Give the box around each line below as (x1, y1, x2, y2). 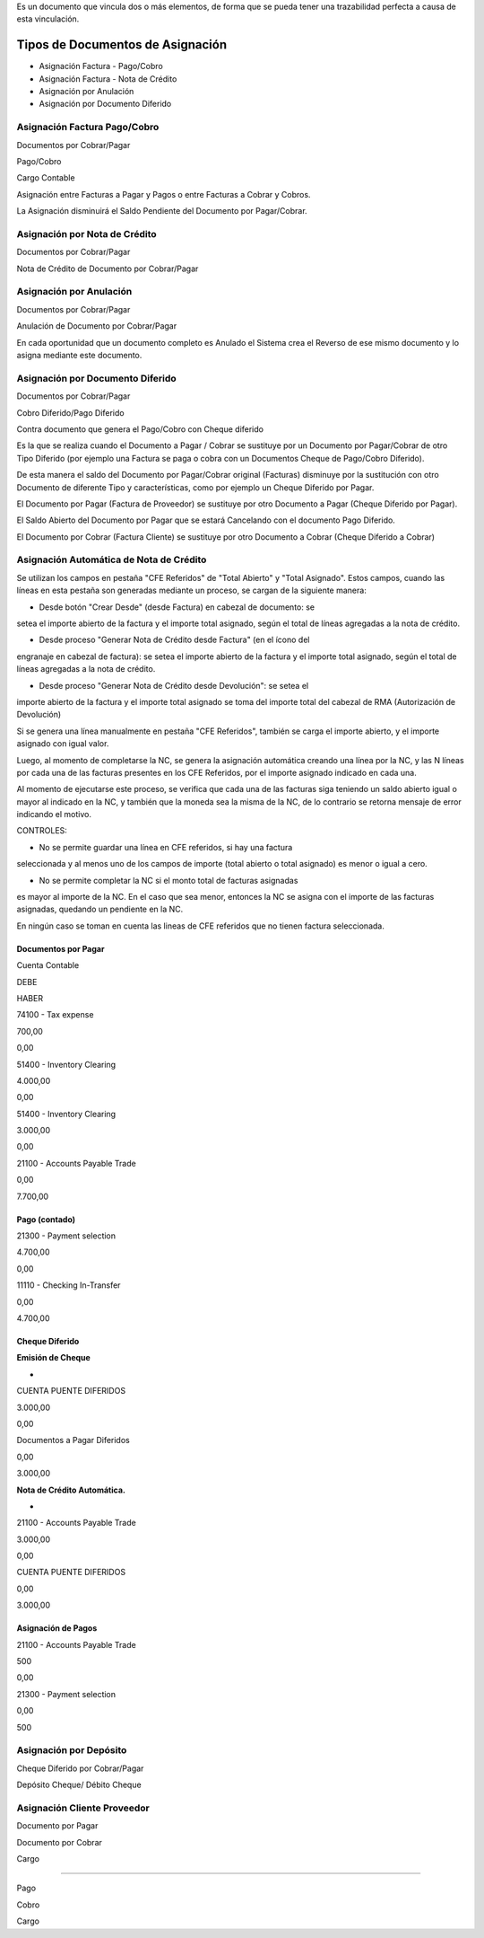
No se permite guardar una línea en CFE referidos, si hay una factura (39, 841, 293, 852)
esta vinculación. (16, 13, 80, 24)
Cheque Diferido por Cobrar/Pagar (16, 1763, 144, 1774)
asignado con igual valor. (16, 738, 109, 749)
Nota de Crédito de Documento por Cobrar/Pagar (16, 263, 199, 274)
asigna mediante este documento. (16, 350, 143, 361)
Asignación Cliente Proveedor (16, 1801, 150, 1814)
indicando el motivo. (16, 809, 91, 820)
